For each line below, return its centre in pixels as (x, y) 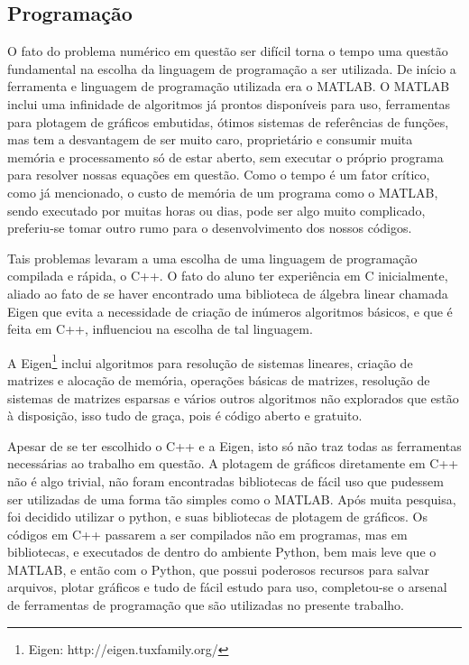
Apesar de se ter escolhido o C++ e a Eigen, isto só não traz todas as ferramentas (234, 445)
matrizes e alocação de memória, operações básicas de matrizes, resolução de (219, 379)
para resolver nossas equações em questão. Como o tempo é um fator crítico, (219, 175)
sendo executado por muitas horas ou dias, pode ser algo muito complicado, (216, 210)
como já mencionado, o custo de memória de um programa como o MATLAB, (223, 192)
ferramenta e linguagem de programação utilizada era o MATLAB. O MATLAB (229, 86)
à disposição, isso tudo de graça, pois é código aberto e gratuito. (185, 416)
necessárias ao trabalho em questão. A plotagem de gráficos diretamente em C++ (233, 463)
